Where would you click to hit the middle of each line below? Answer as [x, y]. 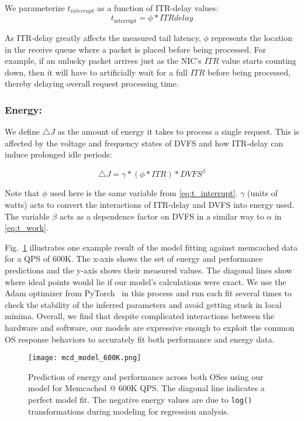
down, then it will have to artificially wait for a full [96, 72]
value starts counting [259, 61]
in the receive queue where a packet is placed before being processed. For [136, 49]
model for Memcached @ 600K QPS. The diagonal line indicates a [146, 388]
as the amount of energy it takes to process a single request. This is [178, 131]
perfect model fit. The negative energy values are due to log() [140, 399]
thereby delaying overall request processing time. [92, 83]
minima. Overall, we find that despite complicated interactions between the [140, 316]
